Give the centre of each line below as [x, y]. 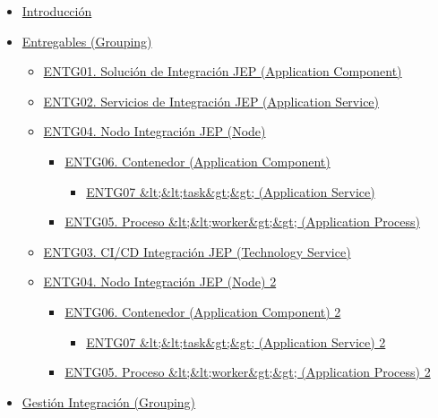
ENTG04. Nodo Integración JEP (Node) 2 [160, 282]
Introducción [57, 11]
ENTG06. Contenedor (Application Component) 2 [203, 311]
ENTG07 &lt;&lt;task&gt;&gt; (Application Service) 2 [236, 341]
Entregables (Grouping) [87, 41]
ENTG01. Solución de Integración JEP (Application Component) [223, 71]
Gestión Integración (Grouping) [109, 401]
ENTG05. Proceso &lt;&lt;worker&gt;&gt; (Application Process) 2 [248, 372]
